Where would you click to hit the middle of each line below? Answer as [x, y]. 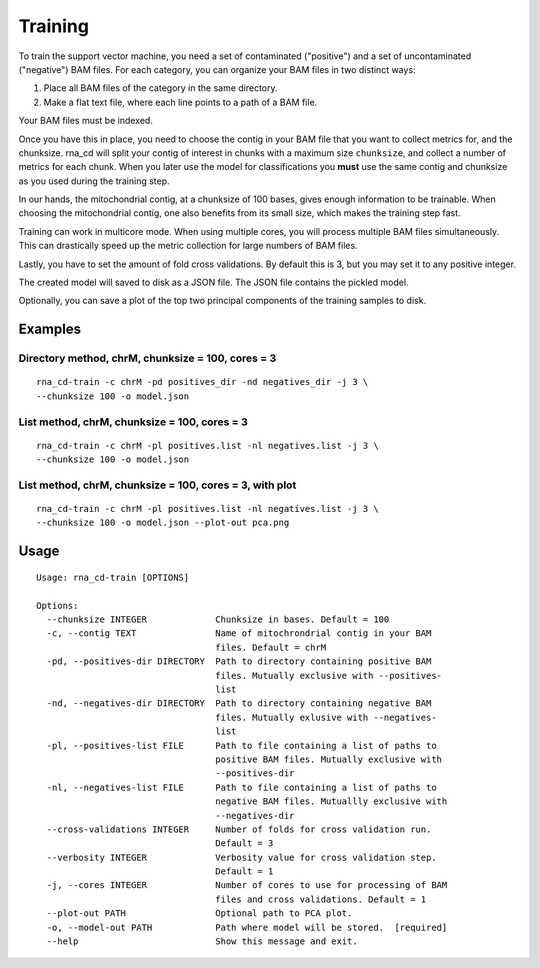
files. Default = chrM [271, 647]
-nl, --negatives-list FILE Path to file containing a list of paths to [241, 787]
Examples [50, 329]
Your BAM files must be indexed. [86, 121]
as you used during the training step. [94, 181]
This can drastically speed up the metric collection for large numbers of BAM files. [188, 246]
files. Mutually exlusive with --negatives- [326, 717]
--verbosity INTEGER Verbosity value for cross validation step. [241, 857]
